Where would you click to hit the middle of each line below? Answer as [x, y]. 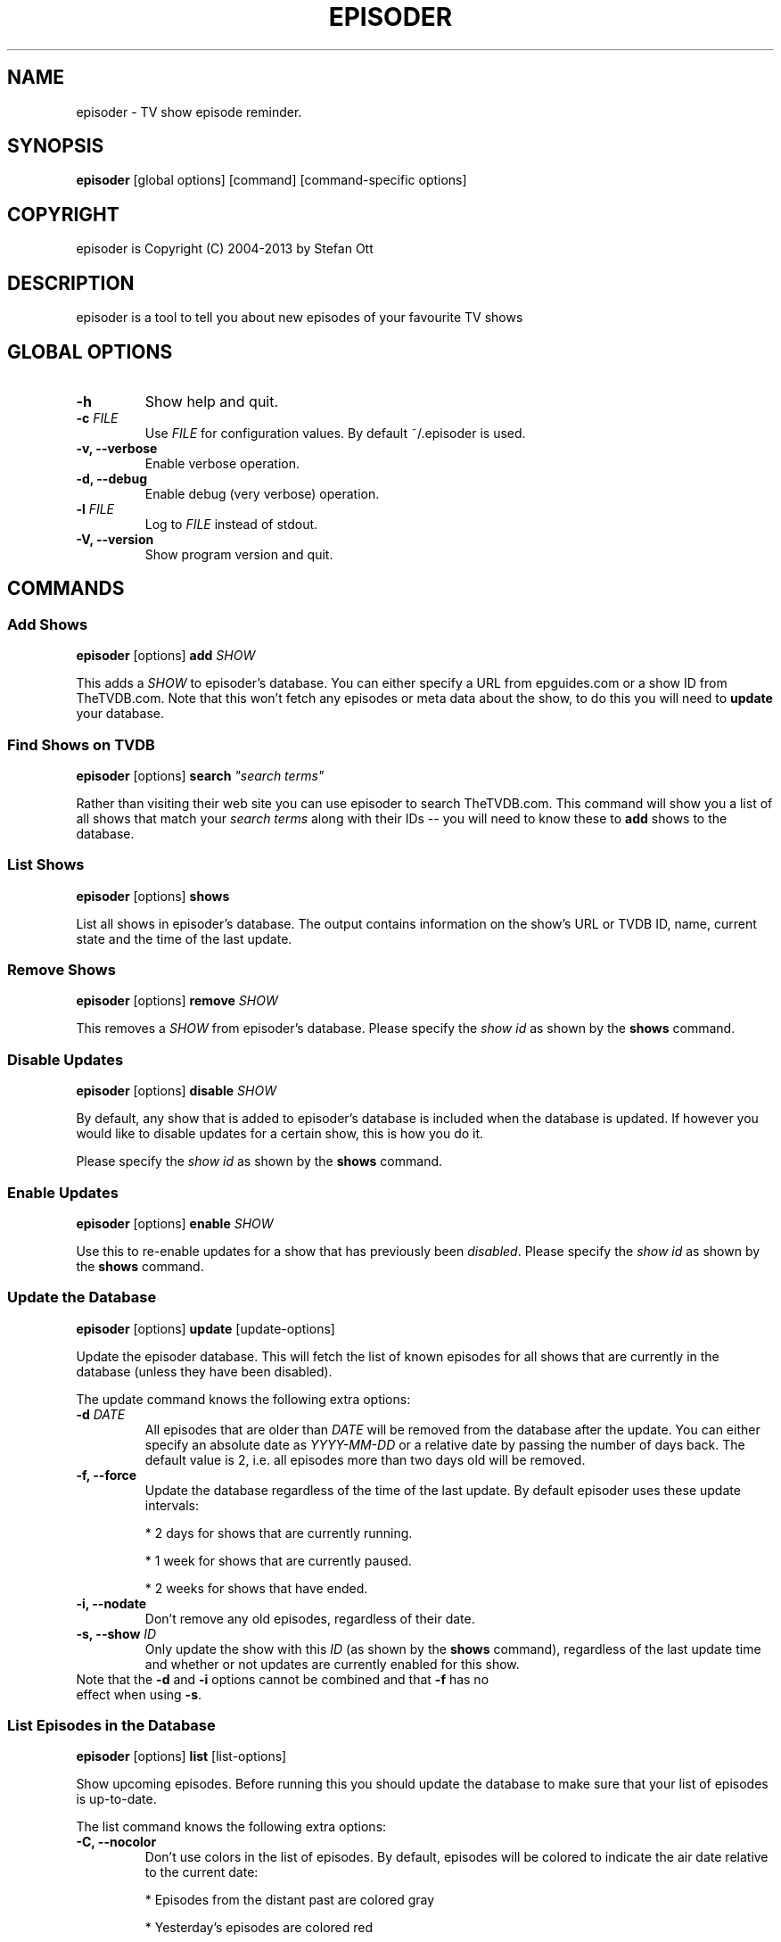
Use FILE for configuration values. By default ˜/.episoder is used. [335, 433]
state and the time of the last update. [184, 938]
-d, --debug [111, 478]
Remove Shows [62, 970]
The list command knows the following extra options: [231, 1827]
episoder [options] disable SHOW [176, 1091]
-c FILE [97, 417]
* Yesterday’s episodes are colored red [259, 1928]
